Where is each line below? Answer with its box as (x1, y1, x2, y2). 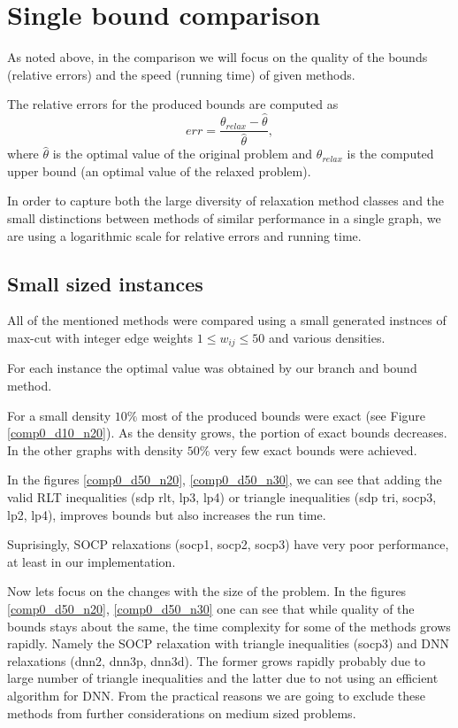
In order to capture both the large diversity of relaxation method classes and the (7, 191, 445, 210)
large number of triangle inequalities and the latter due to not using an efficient (7, 669, 439, 687)
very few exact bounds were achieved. (213, 440, 417, 459)
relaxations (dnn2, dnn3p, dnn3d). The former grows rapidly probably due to (7, 651, 425, 670)
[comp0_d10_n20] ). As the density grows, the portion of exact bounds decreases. (7, 423, 447, 442)
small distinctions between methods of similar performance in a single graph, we (7, 209, 441, 228)
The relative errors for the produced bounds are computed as (7, 95, 339, 113)
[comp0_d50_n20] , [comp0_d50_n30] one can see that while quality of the (7, 600, 415, 617)
